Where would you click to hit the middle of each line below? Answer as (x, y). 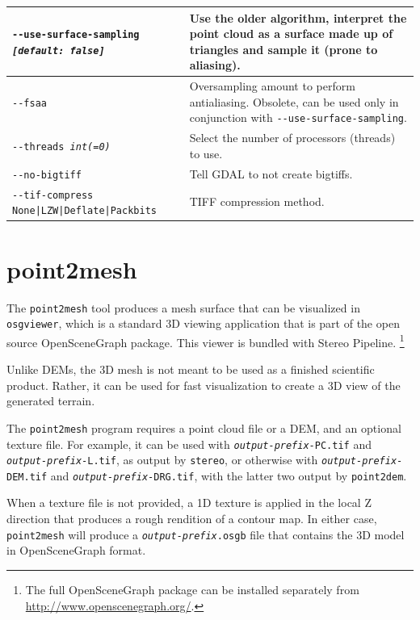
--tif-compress (53, 195)
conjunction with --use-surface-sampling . (298, 117)
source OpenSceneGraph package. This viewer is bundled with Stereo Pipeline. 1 (206, 341)
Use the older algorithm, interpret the (298, 17)
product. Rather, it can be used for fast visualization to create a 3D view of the (204, 385)
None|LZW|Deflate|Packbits (84, 211)
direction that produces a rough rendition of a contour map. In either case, (192, 519)
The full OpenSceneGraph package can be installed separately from (192, 589)
